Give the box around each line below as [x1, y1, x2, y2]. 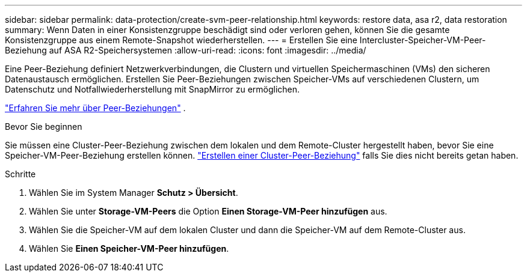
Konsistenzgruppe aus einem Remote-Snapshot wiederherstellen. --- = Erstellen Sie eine [5, 35, 357, 45]
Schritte [5, 169, 36, 179]
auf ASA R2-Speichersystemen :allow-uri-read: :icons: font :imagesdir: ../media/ [49, 45, 366, 55]
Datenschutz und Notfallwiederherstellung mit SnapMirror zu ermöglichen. [5, 84, 300, 94]
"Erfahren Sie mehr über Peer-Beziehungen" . [5, 103, 186, 113]
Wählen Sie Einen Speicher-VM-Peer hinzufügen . [29, 243, 229, 254]
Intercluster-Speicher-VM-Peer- [359, 35, 486, 45]
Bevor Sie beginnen [5, 121, 82, 132]
